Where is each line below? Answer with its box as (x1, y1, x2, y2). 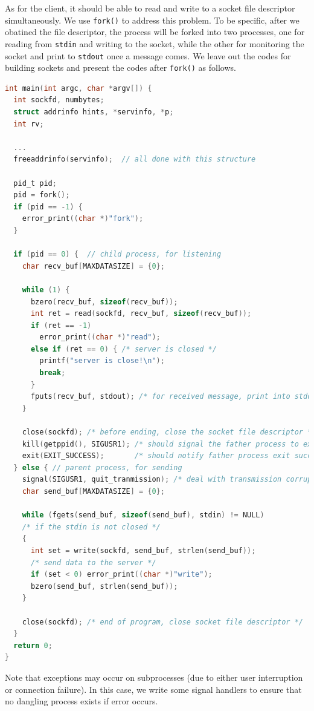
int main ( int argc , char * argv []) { (5, 84, 152, 93)
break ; (39, 369, 66, 378)
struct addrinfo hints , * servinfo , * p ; (13, 108, 174, 116)
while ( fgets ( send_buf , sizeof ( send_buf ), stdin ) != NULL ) (22, 511, 264, 520)
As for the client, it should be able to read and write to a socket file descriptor (5, 2, 295, 14)
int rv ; (13, 119, 44, 128)
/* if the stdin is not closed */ (22, 522, 161, 531)
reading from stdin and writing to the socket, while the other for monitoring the (5, 37, 304, 50)
